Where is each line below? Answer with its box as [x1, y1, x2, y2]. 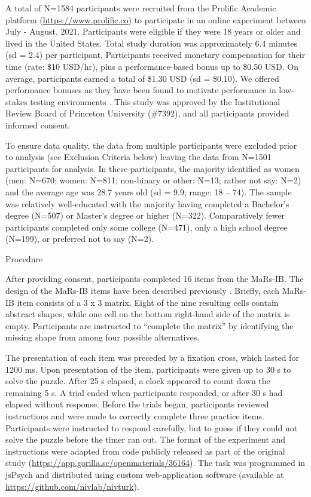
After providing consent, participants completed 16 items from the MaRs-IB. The [5, 272, 304, 285]
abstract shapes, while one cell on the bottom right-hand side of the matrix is [5, 308, 290, 320]
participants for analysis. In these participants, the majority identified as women [5, 162, 300, 174]
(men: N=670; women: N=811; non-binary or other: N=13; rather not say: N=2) [5, 174, 301, 186]
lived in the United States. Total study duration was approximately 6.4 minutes [5, 36, 298, 49]
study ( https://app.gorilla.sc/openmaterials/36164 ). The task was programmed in [5, 456, 306, 469]
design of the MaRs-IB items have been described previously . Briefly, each [5, 284, 280, 297]
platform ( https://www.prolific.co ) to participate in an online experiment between [5, 13, 306, 26]
